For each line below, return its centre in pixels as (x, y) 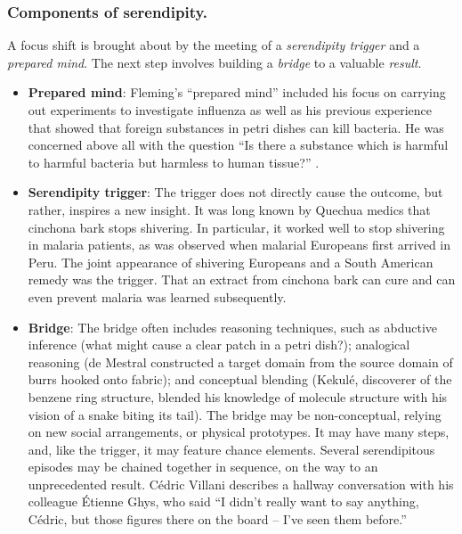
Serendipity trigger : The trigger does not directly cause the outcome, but (235, 192)
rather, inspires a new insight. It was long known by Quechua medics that (229, 209)
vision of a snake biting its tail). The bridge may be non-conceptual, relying (235, 414)
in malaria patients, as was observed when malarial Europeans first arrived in (239, 245)
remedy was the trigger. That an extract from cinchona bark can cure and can (242, 279)
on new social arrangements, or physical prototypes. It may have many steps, (239, 432)
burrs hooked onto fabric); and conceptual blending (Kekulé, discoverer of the (240, 379)
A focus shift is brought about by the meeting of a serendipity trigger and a (214, 45)
